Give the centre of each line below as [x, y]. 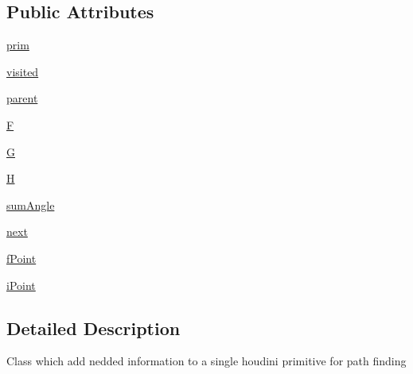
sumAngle [31, 204]
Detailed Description [94, 328]
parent [22, 98]
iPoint [21, 285]
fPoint [21, 258]
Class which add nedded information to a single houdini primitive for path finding [206, 361]
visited [23, 71]
